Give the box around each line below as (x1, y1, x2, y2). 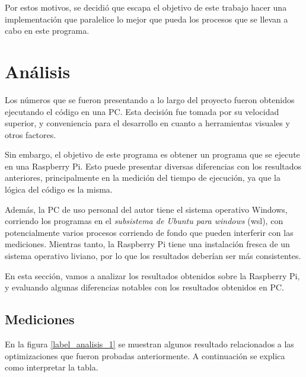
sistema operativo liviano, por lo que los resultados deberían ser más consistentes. (5, 250, 301, 262)
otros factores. (5, 128, 56, 140)
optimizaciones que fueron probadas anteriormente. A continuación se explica (5, 349, 285, 362)
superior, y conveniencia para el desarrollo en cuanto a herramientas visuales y (5, 117, 290, 129)
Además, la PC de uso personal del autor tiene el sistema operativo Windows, (5, 203, 288, 215)
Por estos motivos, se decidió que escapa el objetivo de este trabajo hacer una (5, 1, 287, 13)
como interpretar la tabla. (5, 361, 98, 373)
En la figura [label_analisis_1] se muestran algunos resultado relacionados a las (5, 338, 294, 350)
